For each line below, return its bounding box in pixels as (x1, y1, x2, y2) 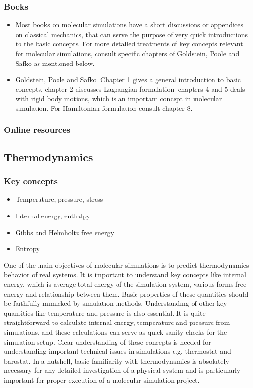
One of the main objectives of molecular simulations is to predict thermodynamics (4, 259, 249, 270)
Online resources (4, 124, 71, 136)
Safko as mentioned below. (15, 58, 95, 68)
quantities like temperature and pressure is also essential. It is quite (4, 307, 206, 318)
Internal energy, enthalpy (15, 211, 90, 220)
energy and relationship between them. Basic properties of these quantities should (4, 288, 249, 299)
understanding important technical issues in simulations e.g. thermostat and (4, 346, 231, 356)
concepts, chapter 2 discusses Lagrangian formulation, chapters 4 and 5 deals (15, 84, 245, 94)
